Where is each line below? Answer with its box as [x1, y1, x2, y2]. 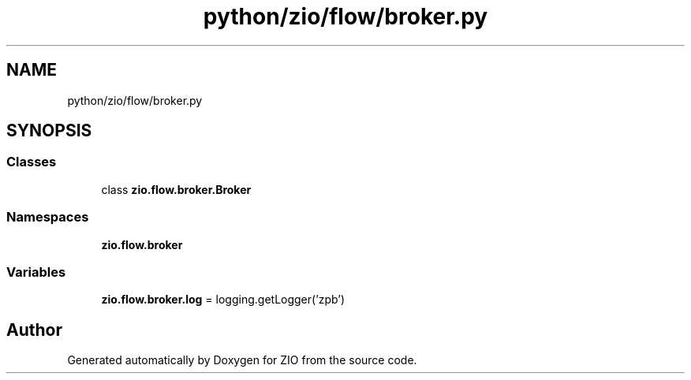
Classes [6, 154, 57, 170]
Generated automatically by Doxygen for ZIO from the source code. [67, 353, 417, 367]
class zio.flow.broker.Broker [101, 182, 252, 196]
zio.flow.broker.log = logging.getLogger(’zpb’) [101, 292, 345, 307]
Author [6, 319, 62, 340]
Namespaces [6, 209, 89, 225]
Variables [6, 263, 66, 280]
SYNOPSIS [6, 121, 92, 141]
